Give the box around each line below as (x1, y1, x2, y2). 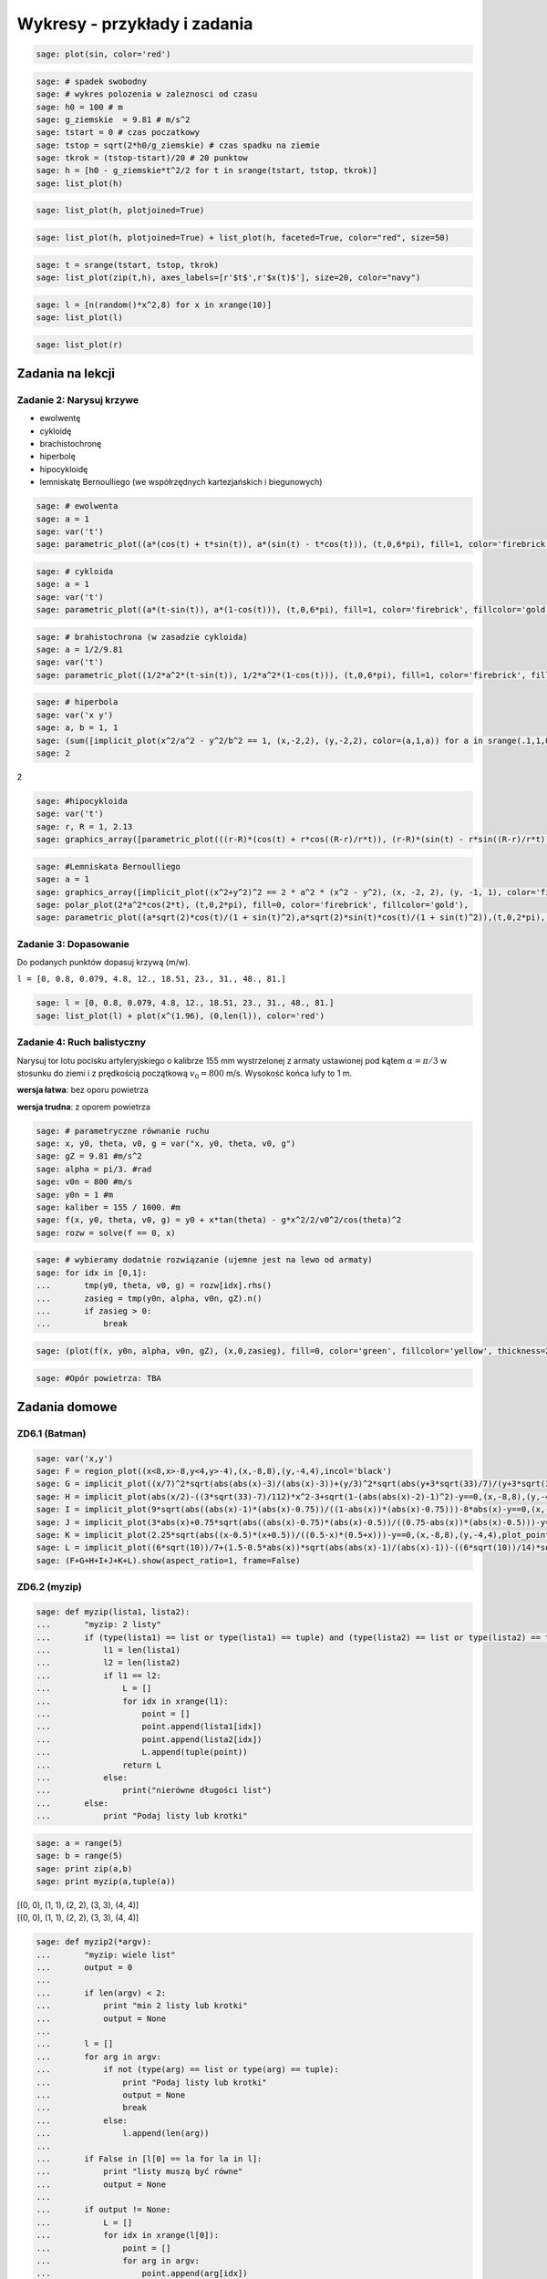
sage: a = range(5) (36, 1838, 123, 1848)
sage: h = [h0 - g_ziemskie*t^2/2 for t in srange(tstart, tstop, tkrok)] (36, 165, 378, 176)
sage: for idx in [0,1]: (36, 1267, 148, 1278)
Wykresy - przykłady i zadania (16, 14, 253, 34)
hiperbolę (39, 451, 77, 462)
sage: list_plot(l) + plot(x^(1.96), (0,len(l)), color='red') (36, 1010, 325, 1021)
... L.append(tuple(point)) (36, 1747, 248, 1758)
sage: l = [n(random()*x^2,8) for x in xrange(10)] (36, 299, 273, 310)
